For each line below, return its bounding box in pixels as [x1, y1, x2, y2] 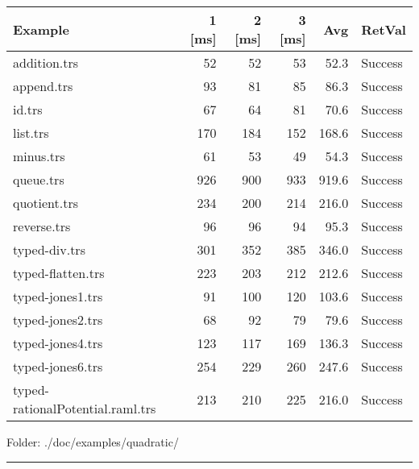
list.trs [13, 123, 49, 142]
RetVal [361, 19, 406, 39]
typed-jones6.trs [13, 357, 103, 376]
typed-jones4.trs [13, 334, 103, 352]
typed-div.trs [13, 240, 85, 259]
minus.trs [13, 147, 65, 165]
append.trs [13, 77, 73, 95]
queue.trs [13, 170, 64, 189]
